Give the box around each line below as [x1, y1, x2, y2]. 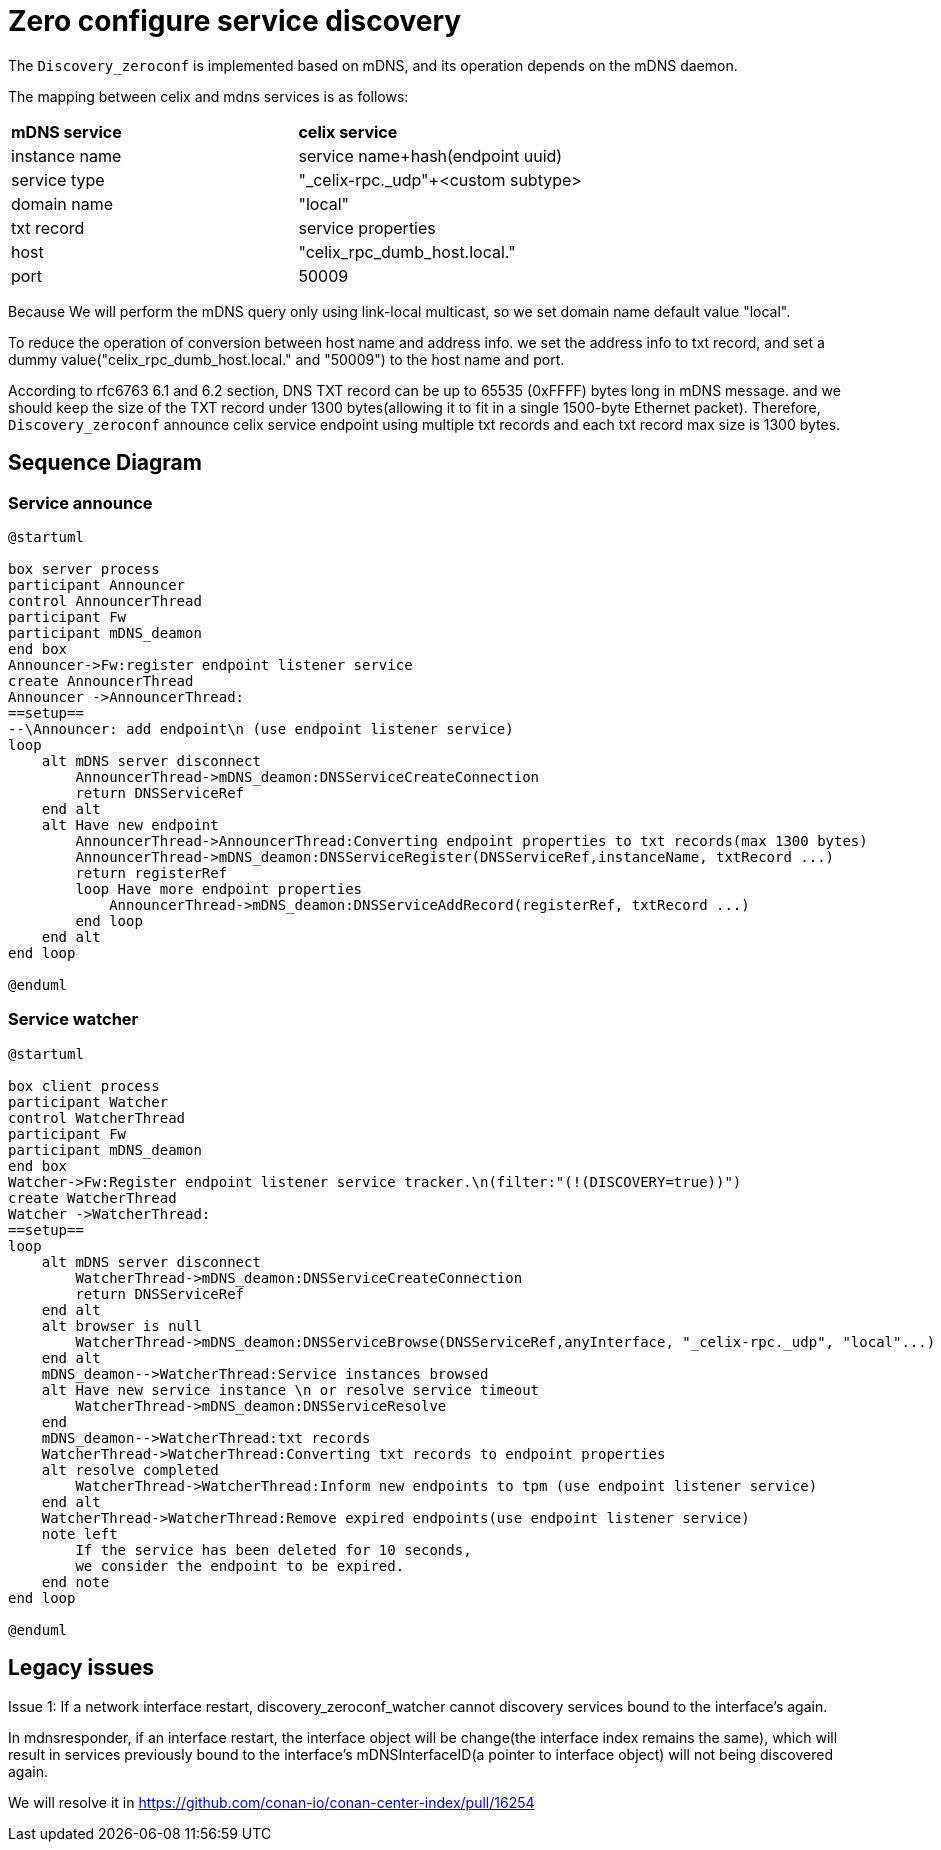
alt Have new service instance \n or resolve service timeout [41, 1381, 540, 1398]
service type [11, 169, 105, 190]
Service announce [8, 492, 153, 513]
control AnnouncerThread [8, 592, 202, 609]
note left [41, 1525, 118, 1542]
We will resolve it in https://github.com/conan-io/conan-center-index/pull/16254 [8, 1793, 535, 1811]
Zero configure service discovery [8, 4, 462, 38]
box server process [8, 560, 160, 577]
